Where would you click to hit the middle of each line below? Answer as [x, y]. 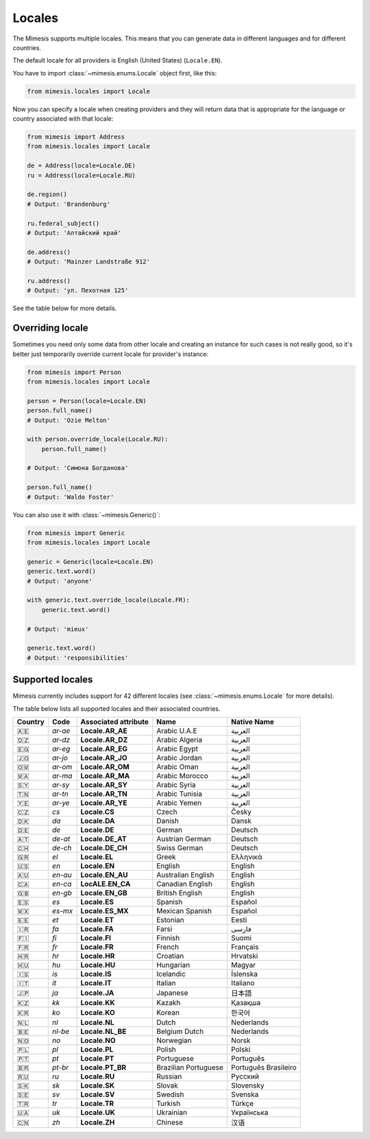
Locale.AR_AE [104, 731]
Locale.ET [97, 919]
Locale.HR [98, 956]
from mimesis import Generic [76, 533]
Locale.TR [97, 1103]
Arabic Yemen [179, 803]
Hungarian [173, 965]
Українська [249, 1112]
